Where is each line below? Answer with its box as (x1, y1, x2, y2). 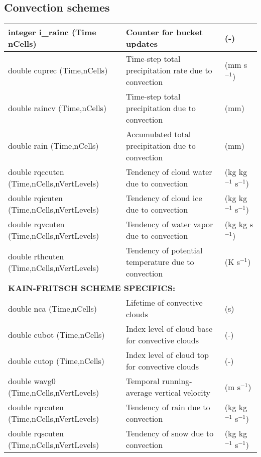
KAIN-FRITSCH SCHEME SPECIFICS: (8, 282, 176, 294)
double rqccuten (8, 166, 64, 178)
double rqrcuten (8, 401, 64, 413)
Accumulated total (125, 128, 191, 140)
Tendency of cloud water (125, 166, 212, 178)
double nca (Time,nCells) (8, 302, 97, 314)
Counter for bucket (125, 26, 203, 38)
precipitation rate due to (125, 64, 212, 76)
